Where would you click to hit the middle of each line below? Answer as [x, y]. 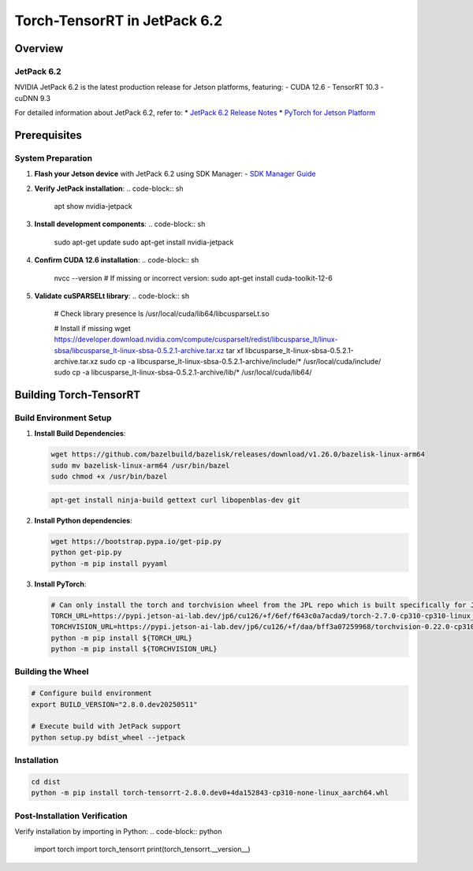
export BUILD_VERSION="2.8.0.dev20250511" [114, 704]
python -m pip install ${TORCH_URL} [122, 638]
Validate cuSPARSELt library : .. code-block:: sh [112, 296]
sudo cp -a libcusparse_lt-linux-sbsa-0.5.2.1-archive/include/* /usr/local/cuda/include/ [240, 361]
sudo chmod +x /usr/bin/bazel [109, 476]
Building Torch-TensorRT [78, 395]
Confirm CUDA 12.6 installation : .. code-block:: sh [117, 260]
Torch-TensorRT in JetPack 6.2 [119, 20]
